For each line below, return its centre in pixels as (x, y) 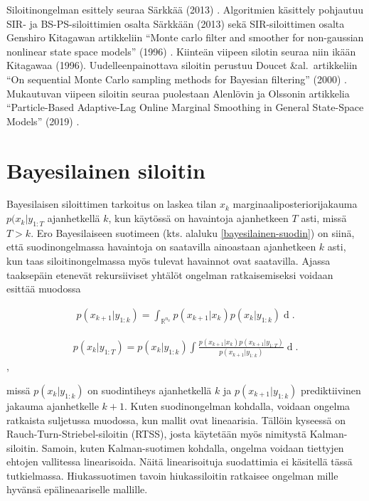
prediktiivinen (331, 390)
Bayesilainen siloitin (106, 170)
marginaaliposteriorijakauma (295, 204)
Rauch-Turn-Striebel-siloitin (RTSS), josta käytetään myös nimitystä (156, 434)
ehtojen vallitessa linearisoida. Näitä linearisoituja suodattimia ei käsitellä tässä (180, 462)
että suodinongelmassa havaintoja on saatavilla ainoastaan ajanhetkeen (161, 247)
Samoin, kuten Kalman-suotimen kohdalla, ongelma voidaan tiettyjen (193, 447)
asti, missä (324, 218)
